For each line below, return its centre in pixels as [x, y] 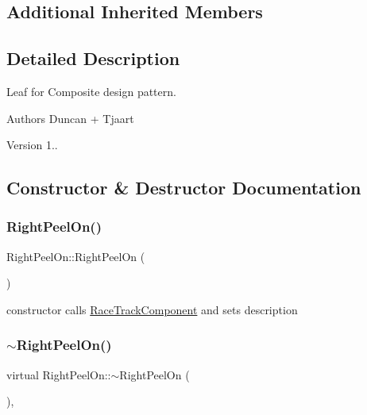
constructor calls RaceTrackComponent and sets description [152, 309]
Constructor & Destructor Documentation [184, 188]
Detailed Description [93, 58]
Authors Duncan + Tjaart [70, 118]
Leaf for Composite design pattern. [91, 91]
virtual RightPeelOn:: [59, 374]
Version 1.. [32, 145]
